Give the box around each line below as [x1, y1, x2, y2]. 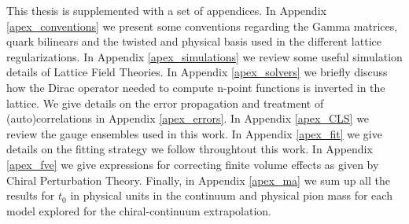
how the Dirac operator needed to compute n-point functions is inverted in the [6, 79, 385, 95]
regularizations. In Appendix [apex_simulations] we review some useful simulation [6, 48, 403, 64]
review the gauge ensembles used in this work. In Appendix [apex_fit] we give [6, 125, 382, 141]
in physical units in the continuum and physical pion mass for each [70, 187, 392, 204]
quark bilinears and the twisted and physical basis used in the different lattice [6, 33, 381, 50]
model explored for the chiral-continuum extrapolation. [6, 202, 271, 218]
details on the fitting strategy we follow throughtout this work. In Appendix [6, 141, 373, 157]
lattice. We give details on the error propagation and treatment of [6, 94, 324, 111]
